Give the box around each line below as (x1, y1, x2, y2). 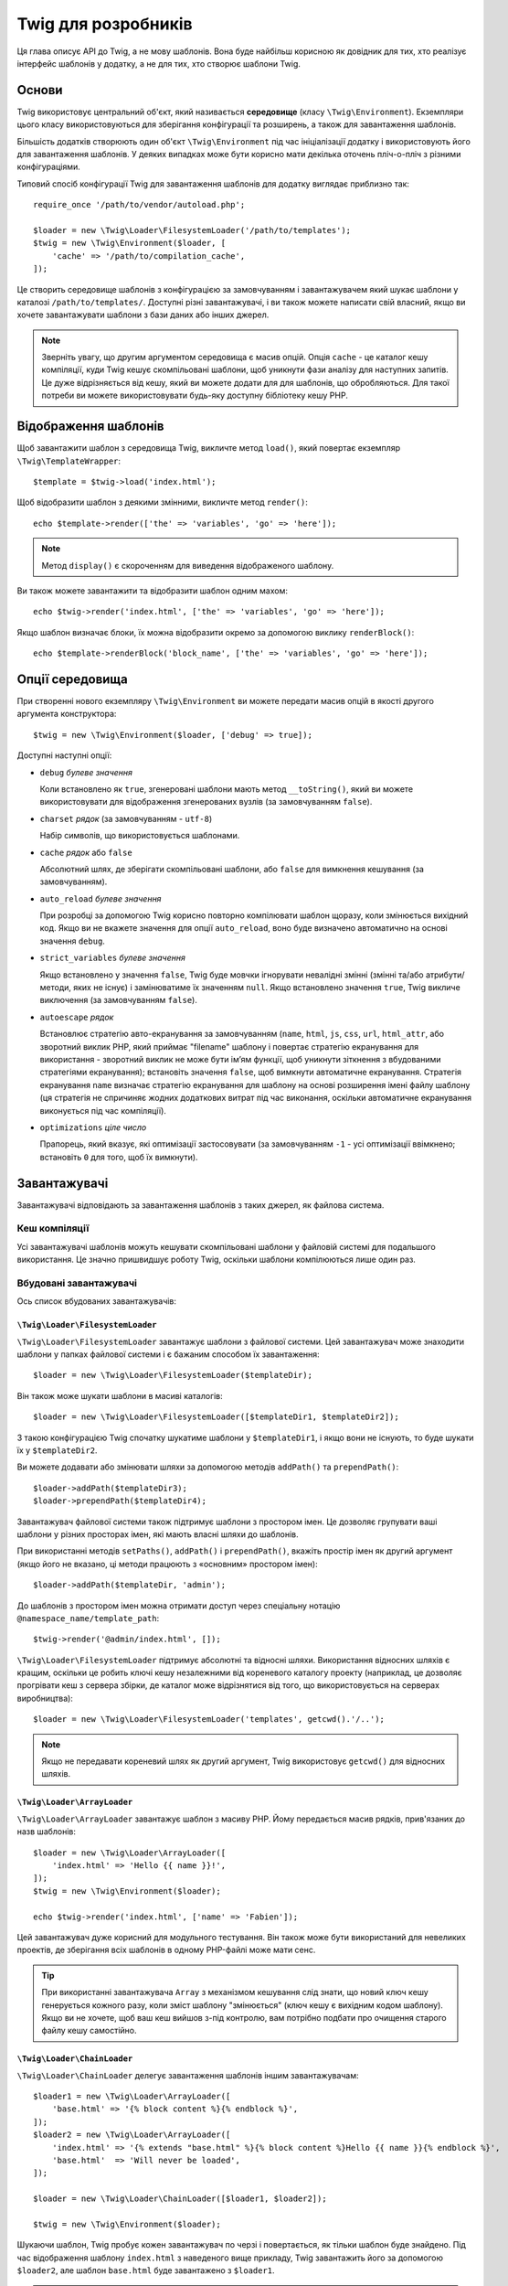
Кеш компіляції (16, 1222, 90, 1234)
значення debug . (39, 935, 105, 946)
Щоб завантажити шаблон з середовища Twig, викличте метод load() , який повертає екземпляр (16, 443, 401, 454)
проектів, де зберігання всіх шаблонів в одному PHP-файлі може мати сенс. (16, 1944, 316, 1956)
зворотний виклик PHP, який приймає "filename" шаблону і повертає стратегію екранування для (39, 1041, 419, 1052)
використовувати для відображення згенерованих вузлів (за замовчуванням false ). (39, 796, 373, 807)
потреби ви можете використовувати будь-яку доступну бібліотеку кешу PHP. (41, 390, 349, 401)
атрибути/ (425, 969, 465, 980)
